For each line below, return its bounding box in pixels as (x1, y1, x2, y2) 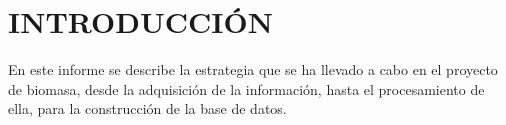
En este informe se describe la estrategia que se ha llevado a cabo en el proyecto (8, 59, 498, 80)
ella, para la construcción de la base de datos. (8, 98, 287, 119)
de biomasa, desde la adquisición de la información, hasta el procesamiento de (8, 78, 485, 99)
